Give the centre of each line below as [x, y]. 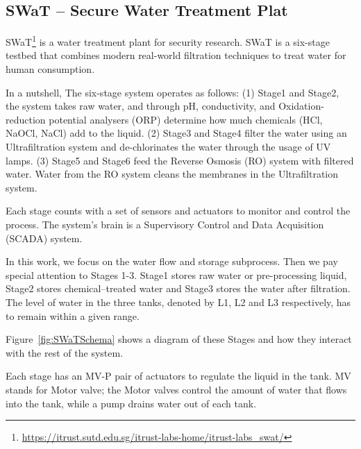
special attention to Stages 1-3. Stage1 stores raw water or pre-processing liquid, [176, 274]
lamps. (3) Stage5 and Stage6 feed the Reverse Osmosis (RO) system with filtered [180, 160]
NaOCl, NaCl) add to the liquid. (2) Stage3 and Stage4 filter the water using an [176, 133]
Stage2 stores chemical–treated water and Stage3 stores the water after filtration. [178, 288]
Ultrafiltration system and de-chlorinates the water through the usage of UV [168, 147]
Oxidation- [301, 106]
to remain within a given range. [73, 315]
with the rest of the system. [65, 352]
